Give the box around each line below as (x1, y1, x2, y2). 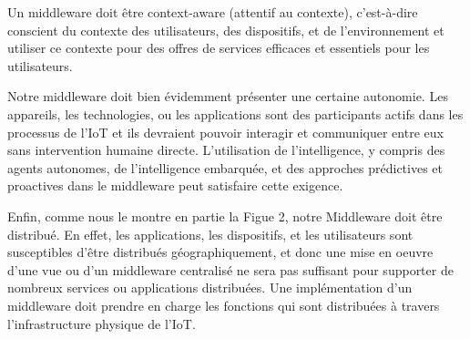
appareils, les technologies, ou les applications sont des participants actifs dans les (7, 104, 464, 123)
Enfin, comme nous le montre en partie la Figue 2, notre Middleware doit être (7, 206, 443, 225)
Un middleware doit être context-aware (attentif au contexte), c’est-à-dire (7, 3, 418, 21)
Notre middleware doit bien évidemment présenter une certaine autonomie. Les (7, 87, 448, 106)
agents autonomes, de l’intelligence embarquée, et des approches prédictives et (7, 158, 444, 177)
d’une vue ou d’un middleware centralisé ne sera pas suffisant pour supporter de (7, 260, 454, 279)
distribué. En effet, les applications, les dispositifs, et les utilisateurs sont (7, 224, 414, 243)
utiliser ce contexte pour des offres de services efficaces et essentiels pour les (7, 38, 430, 57)
